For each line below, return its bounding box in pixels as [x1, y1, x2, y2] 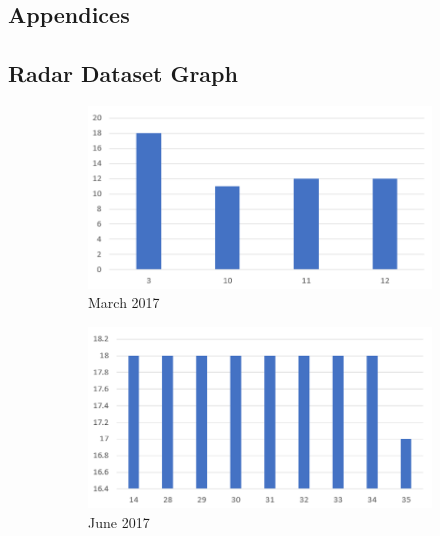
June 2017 [88, 511, 150, 532]
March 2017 [88, 292, 160, 313]
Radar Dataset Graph [8, 58, 238, 89]
